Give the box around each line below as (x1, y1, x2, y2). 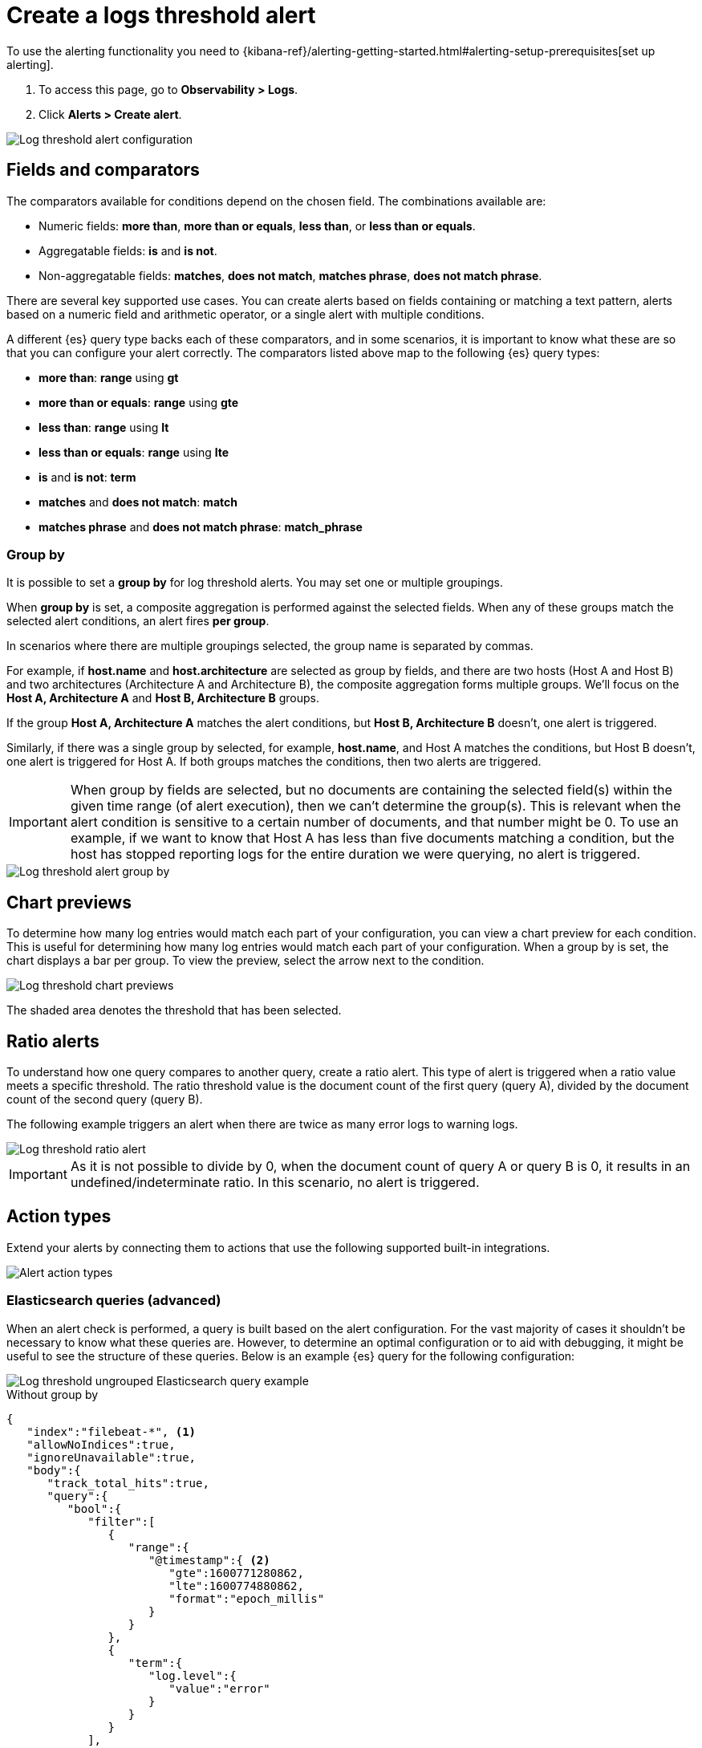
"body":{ (26, 1463, 81, 1477)
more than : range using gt (39, 370, 179, 384)
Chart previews (6, 892, 132, 913)
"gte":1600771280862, (168, 1566, 304, 1579)
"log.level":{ (148, 1669, 237, 1682)
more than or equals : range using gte (39, 395, 239, 409)
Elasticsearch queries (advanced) (6, 1292, 221, 1309)
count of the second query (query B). (6, 1092, 203, 1107)
